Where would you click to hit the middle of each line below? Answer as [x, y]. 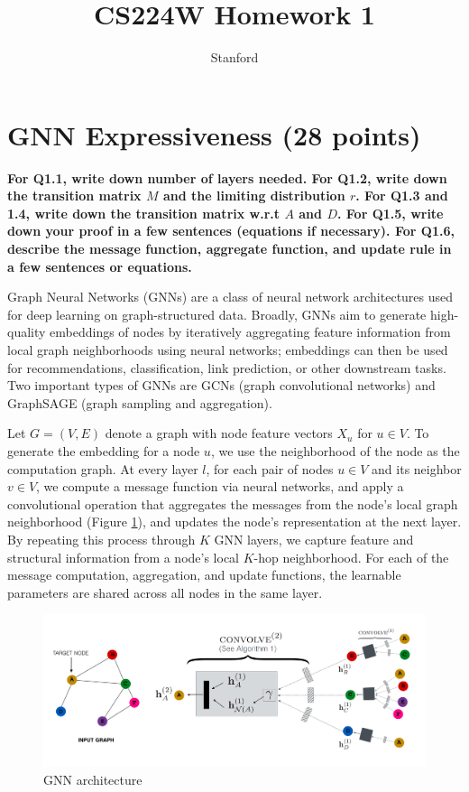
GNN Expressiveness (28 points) [214, 134]
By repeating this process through [101, 539]
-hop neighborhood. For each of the [351, 557]
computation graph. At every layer [103, 468]
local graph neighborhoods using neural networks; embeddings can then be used [228, 349]
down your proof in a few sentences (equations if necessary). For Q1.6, [231, 231]
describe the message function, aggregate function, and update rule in [230, 249]
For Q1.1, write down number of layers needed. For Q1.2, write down [227, 177]
